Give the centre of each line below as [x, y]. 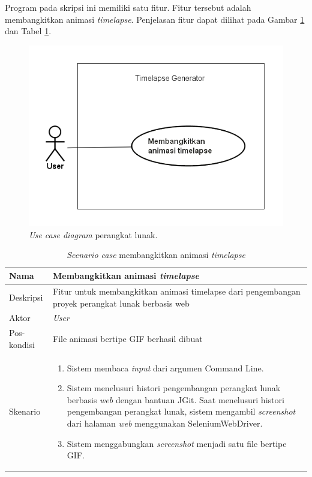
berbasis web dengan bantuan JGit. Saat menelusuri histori [175, 399]
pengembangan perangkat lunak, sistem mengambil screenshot [181, 411]
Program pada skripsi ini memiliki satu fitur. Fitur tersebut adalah [128, 7]
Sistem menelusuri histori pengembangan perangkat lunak [174, 388]
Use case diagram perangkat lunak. [93, 234]
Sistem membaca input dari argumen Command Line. [165, 367]
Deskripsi [26, 297]
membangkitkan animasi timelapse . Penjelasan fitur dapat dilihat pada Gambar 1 [155, 19]
